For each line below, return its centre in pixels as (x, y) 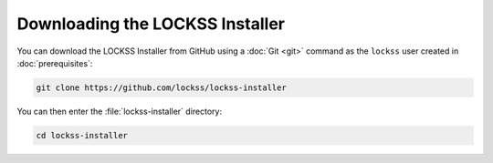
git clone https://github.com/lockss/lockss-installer (161, 87)
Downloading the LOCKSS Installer (151, 24)
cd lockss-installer (82, 135)
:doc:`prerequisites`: (55, 63)
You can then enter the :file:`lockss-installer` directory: (120, 111)
